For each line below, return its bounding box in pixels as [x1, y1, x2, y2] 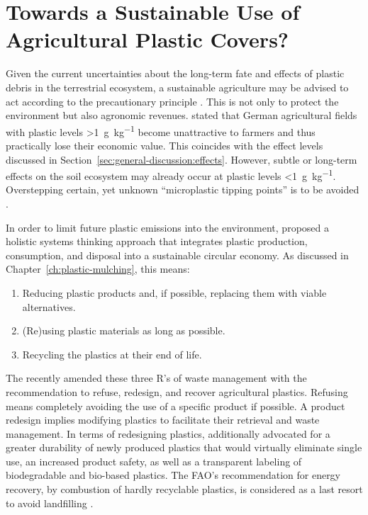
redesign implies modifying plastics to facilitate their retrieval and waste [6, 412, 320, 427]
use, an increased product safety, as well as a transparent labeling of [6, 453, 302, 468]
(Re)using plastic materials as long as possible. [22, 323, 225, 338]
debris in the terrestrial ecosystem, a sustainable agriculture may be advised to [6, 79, 349, 94]
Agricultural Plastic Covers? [6, 25, 289, 54]
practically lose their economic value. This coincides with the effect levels [6, 137, 323, 152]
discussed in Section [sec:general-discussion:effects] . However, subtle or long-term [6, 152, 357, 166]
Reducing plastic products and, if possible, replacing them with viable [22, 285, 327, 300]
